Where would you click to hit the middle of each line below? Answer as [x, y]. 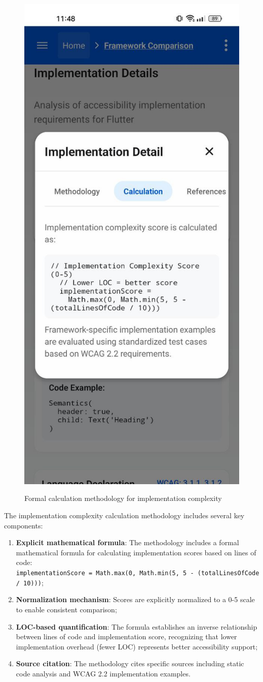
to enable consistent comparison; [66, 609]
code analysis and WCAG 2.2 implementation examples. [103, 673]
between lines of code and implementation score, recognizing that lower [126, 636]
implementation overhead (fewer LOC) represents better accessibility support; [137, 646]
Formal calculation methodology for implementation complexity [123, 498]
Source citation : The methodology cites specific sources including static [130, 663]
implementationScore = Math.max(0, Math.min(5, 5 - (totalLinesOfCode [138, 573]
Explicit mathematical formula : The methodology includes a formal [127, 542]
